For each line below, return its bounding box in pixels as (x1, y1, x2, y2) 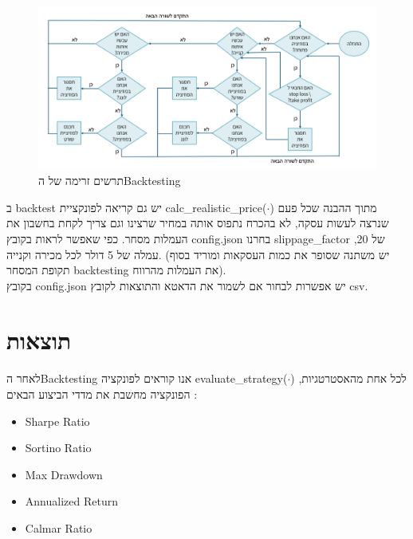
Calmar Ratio (25, 519, 92, 536)
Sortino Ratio (25, 439, 92, 456)
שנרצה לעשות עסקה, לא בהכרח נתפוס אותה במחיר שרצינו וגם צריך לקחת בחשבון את (6, 214, 389, 231)
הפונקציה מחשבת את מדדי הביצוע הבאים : (6, 386, 198, 403)
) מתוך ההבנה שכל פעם (269, 199, 377, 215)
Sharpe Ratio (25, 412, 90, 429)
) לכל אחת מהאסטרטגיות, (290, 370, 407, 387)
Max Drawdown (25, 466, 103, 482)
